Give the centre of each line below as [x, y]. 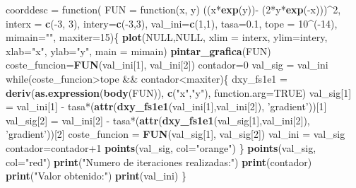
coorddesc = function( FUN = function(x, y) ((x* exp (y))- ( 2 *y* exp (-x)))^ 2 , [173, 9]
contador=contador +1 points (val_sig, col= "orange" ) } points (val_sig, [161, 147]
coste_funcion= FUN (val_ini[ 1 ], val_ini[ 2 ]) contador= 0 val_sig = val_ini [167, 65]
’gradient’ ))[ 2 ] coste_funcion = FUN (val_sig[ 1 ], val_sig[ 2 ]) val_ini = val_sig [176, 134]
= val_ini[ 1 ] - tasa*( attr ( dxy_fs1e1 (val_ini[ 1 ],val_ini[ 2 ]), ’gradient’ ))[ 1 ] [166, 106]
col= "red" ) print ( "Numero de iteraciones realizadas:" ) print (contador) [159, 161]
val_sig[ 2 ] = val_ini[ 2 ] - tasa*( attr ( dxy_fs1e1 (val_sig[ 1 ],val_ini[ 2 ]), [158, 120]
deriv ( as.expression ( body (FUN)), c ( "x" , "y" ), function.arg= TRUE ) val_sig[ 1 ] [179, 92]
